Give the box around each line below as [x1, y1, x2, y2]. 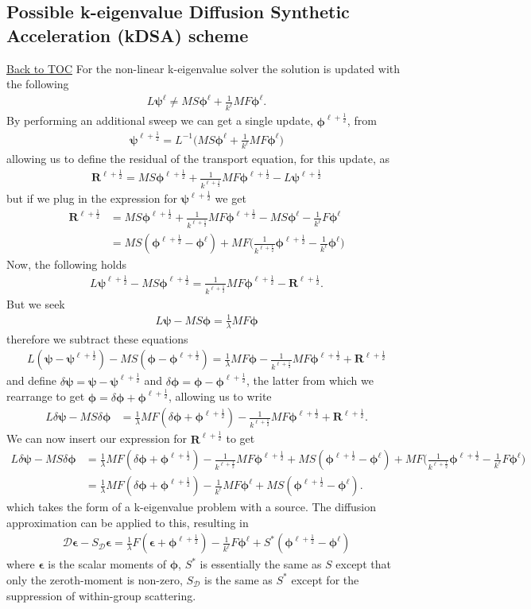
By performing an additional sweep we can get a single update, [6, 112, 313, 129]
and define [6, 372, 57, 389]
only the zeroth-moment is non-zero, [6, 571, 183, 588]
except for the [291, 571, 359, 588]
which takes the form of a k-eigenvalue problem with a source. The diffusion [6, 498, 377, 515]
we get [215, 190, 246, 207]
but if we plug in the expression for [6, 190, 177, 207]
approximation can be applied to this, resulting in [6, 514, 249, 530]
